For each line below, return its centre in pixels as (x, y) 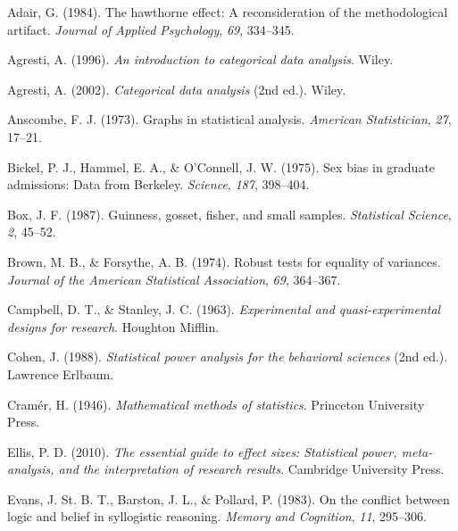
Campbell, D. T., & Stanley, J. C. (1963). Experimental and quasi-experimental (224, 309)
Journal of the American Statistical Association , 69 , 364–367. (174, 279)
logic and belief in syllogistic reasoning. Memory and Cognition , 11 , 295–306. (217, 516)
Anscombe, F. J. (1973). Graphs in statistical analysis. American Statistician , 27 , (229, 119)
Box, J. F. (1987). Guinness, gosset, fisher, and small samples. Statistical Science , (229, 214)
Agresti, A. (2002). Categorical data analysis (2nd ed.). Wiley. (177, 89)
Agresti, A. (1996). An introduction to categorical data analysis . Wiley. (200, 59)
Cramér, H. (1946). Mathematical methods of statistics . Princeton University (216, 404)
